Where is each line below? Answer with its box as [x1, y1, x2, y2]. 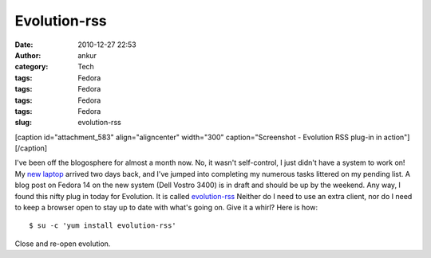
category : [14, 62, 49, 72]
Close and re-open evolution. [14, 239, 111, 248]
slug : [14, 118, 32, 127]
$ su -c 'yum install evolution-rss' [29, 221, 177, 230]
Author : [14, 50, 42, 60]
